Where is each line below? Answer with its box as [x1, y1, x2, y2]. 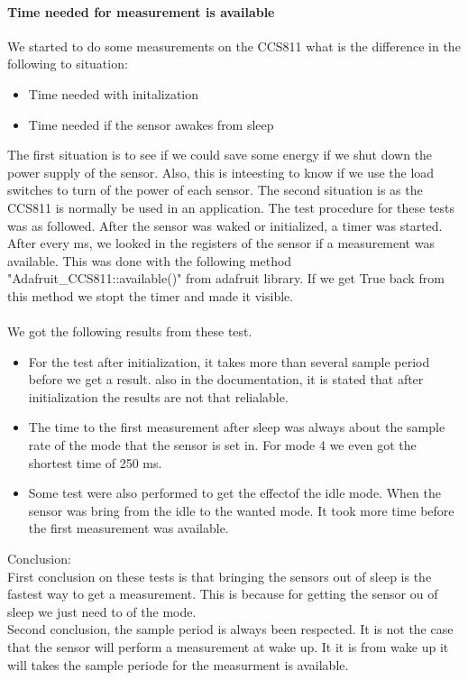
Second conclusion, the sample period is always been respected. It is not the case [7, 620, 454, 639]
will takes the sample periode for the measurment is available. [7, 655, 349, 674]
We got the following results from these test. [7, 322, 252, 341]
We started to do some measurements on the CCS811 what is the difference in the [7, 36, 461, 55]
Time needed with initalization [28, 84, 199, 103]
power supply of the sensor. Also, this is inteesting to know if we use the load [7, 162, 435, 181]
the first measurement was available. [28, 519, 229, 538]
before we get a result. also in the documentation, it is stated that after [28, 370, 424, 389]
